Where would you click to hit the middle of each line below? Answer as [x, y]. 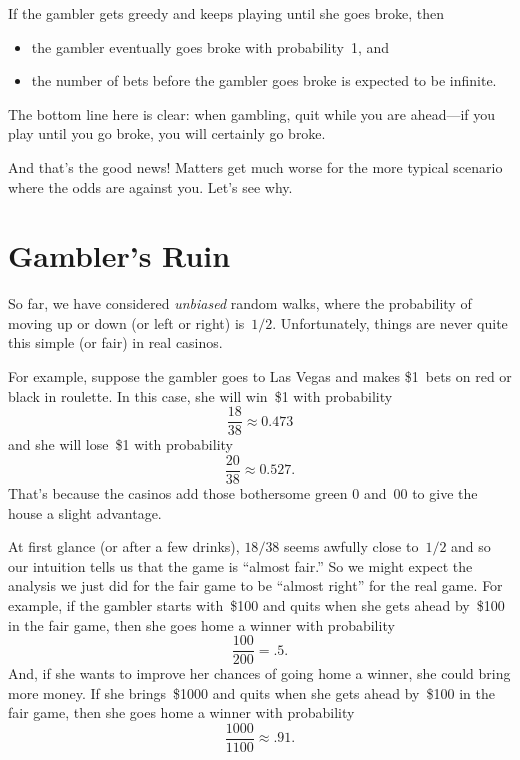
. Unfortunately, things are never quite [390, 322]
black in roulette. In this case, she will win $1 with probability [200, 395]
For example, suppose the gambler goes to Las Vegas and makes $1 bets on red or [260, 376]
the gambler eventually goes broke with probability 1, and [210, 46]
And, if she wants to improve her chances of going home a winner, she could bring [259, 673]
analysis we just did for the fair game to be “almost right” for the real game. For [255, 585]
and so [471, 546]
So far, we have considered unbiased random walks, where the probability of [240, 303]
